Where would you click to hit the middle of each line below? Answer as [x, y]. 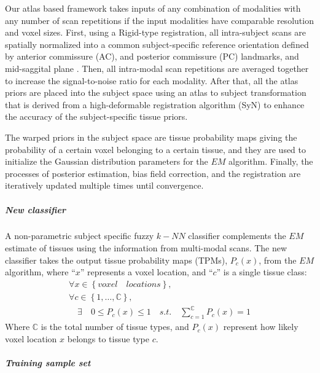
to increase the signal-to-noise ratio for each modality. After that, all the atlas [152, 80]
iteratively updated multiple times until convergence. [104, 185]
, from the [278, 260]
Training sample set [48, 363]
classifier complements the [237, 236]
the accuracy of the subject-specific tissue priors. [96, 116]
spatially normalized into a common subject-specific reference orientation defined [157, 44]
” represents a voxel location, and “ [146, 272]
